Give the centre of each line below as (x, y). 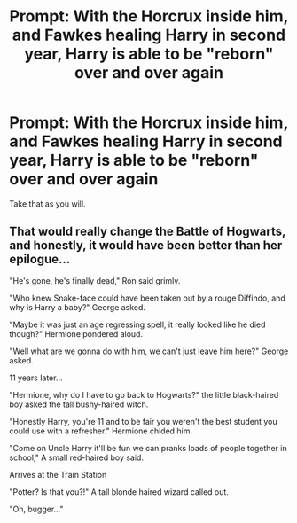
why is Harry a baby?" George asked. (78, 307)
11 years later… (36, 378)
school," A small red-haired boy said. (77, 457)
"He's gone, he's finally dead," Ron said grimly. (95, 280)
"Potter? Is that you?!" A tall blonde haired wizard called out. (119, 492)
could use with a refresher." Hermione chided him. (101, 431)
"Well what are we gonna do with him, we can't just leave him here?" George (149, 351)
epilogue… (40, 259)
